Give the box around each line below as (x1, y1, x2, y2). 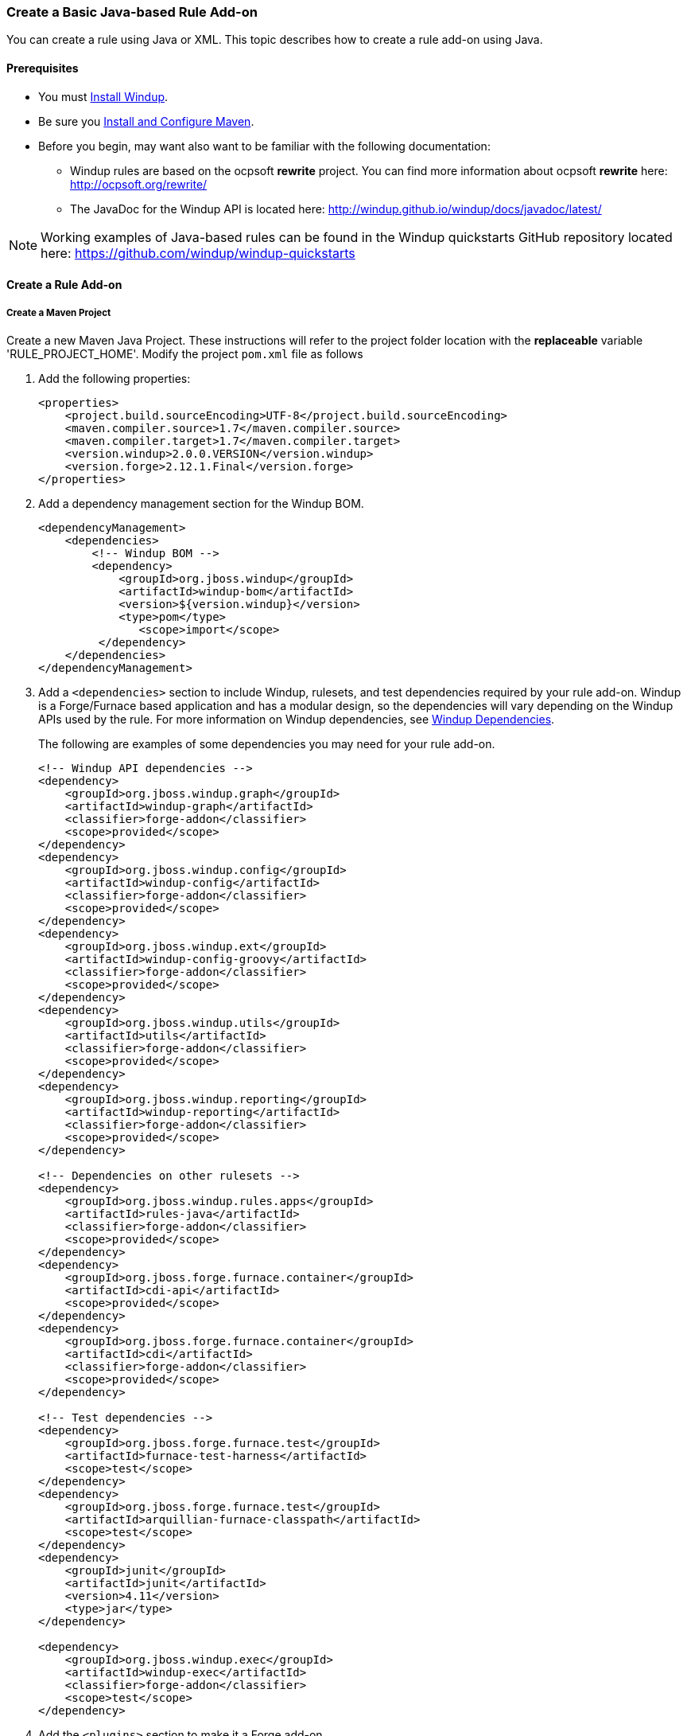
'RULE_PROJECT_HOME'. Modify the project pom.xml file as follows (6, 346, 363, 361)
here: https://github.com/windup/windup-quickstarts (41, 244, 355, 261)
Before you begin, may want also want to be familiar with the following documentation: (38, 138, 491, 153)
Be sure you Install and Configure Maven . (38, 114, 254, 128)
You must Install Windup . (38, 89, 169, 103)
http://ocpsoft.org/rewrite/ (70, 177, 208, 191)
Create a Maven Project (6, 306, 111, 318)
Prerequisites (6, 60, 79, 75)
